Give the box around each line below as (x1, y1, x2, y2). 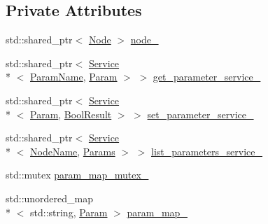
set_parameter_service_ (147, 106, 254, 121)
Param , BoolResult (30, 106, 112, 121)
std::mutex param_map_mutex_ (6, 167, 149, 182)
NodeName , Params (30, 143, 115, 158)
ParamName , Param (30, 69, 118, 84)
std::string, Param (29, 204, 108, 219)
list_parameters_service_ (150, 143, 262, 158)
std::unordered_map (6, 190, 94, 205)
